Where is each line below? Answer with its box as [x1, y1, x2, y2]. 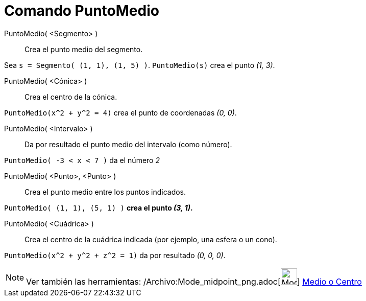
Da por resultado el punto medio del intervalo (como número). [25, 140, 232, 149]
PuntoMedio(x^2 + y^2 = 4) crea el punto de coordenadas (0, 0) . [4, 108, 237, 117]
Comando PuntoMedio [4, 2, 159, 19]
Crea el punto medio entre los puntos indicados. [25, 187, 186, 196]
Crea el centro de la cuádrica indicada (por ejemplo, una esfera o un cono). [25, 235, 277, 244]
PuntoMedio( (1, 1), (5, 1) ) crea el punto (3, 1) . [4, 203, 193, 212]
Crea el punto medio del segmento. [25, 44, 143, 54]
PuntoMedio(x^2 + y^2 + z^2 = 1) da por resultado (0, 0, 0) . [4, 250, 226, 260]
